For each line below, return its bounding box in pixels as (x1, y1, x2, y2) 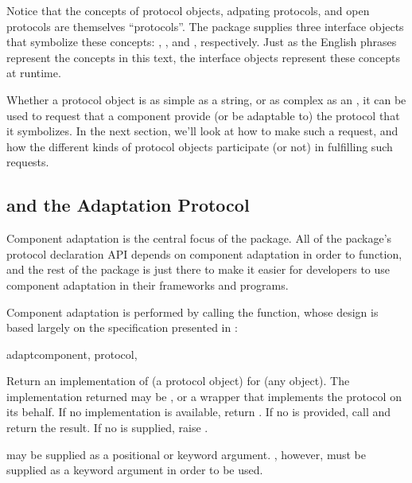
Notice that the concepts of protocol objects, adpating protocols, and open (6, 2, 370, 18)
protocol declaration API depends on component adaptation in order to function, (6, 245, 402, 262)
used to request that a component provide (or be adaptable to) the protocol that (6, 107, 400, 123)
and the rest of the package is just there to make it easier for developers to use (6, 261, 391, 278)
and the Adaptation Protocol (6, 193, 250, 217)
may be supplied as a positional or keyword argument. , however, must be (6, 446, 366, 462)
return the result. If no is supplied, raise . (6, 419, 208, 436)
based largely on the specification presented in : (6, 319, 238, 336)
